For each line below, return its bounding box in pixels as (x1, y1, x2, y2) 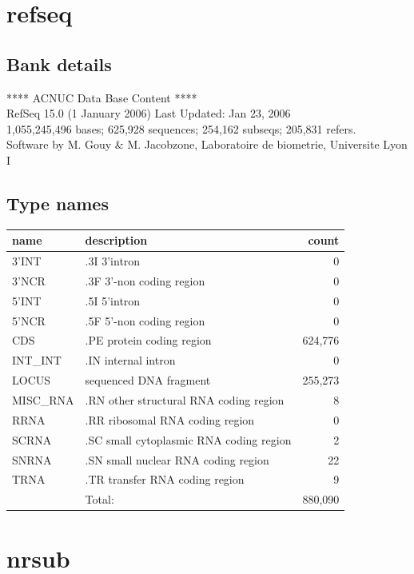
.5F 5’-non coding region (85, 312, 205, 329)
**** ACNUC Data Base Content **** (6, 89, 197, 106)
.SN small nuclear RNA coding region (85, 451, 269, 468)
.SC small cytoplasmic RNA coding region (85, 431, 292, 448)
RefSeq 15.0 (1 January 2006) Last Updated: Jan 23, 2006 (6, 105, 291, 122)
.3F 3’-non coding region (85, 272, 205, 289)
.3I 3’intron (85, 253, 141, 269)
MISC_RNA (12, 392, 74, 408)
